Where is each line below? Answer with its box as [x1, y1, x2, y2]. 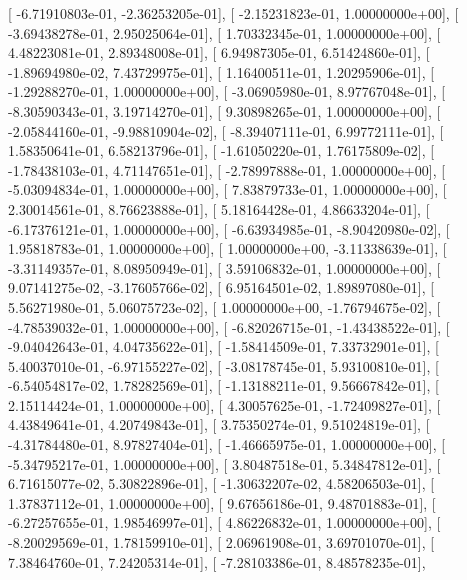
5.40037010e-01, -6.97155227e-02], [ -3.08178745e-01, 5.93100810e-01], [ [8, 355, 439, 376]
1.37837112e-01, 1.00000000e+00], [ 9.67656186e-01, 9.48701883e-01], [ [8, 492, 436, 513]
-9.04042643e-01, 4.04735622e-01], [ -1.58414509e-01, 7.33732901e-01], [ [8, 336, 439, 357]
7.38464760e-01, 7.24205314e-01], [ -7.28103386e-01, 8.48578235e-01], [8, 551, 426, 572]
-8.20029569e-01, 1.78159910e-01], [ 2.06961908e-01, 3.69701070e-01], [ [8, 532, 435, 553]
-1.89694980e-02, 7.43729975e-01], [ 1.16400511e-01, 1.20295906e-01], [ [8, 61, 435, 82]
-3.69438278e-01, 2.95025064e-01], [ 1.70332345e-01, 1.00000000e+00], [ [8, 22, 441, 43]
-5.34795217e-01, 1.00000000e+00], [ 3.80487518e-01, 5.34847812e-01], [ [8, 453, 441, 474]
